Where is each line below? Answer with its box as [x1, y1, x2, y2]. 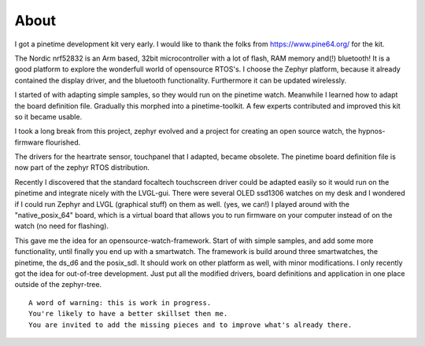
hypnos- [358, 127, 386, 136]
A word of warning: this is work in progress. [28, 298, 212, 307]
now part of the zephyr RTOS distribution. [14, 163, 150, 172]
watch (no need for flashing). [14, 221, 109, 231]
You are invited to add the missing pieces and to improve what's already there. [28, 320, 353, 329]
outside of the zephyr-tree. [14, 280, 102, 289]
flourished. [45, 138, 81, 147]
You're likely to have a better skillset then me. [28, 309, 228, 318]
